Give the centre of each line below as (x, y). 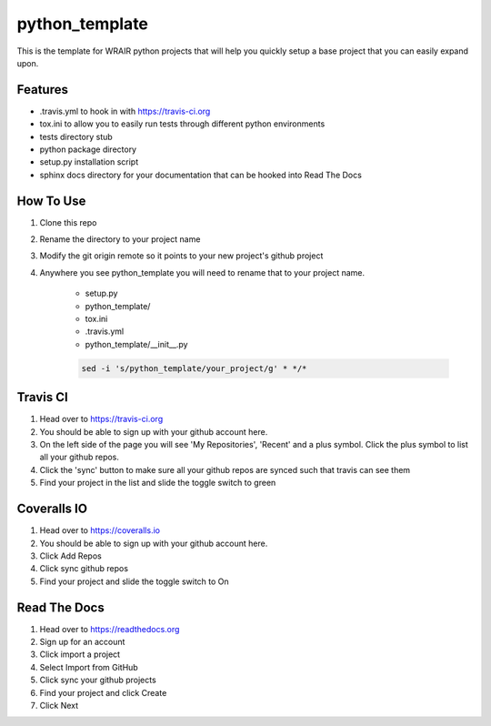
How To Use (51, 201)
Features (42, 90)
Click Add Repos (70, 556)
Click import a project (80, 654)
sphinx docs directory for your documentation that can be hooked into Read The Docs (201, 175)
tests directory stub (76, 136)
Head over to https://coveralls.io (100, 530)
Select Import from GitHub (89, 667)
